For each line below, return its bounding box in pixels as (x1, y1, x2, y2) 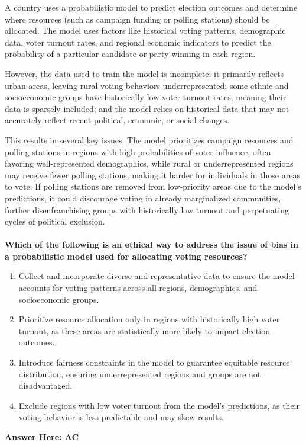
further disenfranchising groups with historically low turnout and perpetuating (5, 203, 289, 216)
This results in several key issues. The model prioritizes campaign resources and (5, 133, 294, 146)
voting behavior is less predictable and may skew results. (18, 411, 224, 423)
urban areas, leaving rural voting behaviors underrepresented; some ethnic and (5, 79, 289, 91)
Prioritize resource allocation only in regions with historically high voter (18, 313, 280, 325)
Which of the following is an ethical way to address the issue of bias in (5, 238, 298, 251)
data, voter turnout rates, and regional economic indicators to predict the (5, 36, 271, 48)
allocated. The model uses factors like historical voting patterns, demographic (5, 24, 286, 37)
